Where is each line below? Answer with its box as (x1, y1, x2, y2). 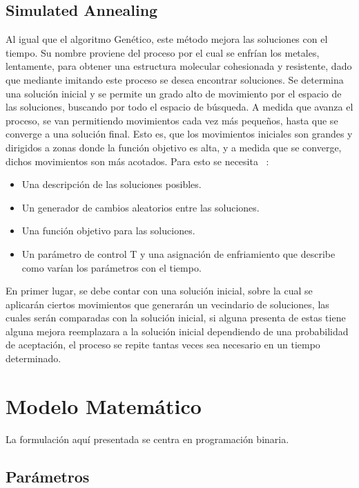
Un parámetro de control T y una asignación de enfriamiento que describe (21, 246, 336, 261)
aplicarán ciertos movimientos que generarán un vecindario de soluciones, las (6, 297, 329, 311)
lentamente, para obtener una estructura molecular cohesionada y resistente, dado (6, 59, 352, 73)
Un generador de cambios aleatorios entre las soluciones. (21, 200, 260, 214)
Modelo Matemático (6, 391, 202, 420)
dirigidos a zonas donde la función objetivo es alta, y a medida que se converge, (6, 140, 342, 154)
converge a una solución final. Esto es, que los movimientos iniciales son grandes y (6, 126, 353, 141)
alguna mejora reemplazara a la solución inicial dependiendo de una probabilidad (6, 323, 349, 338)
